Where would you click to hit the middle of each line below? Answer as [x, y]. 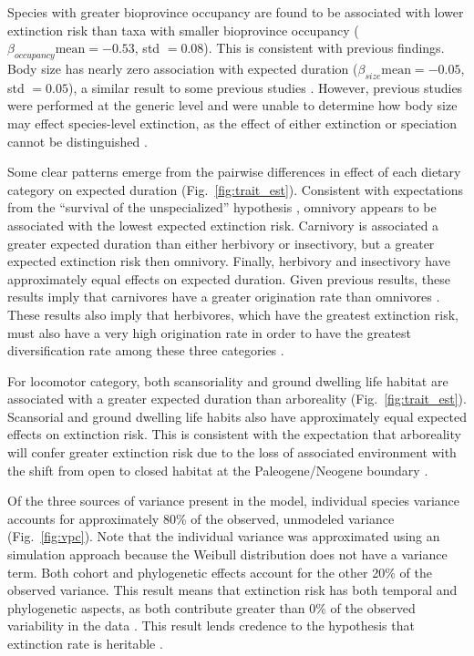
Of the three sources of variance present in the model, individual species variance [234, 501]
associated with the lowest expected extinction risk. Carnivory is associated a [223, 225]
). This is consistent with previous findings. [324, 48]
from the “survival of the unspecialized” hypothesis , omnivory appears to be [222, 207]
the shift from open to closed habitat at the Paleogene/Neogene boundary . [218, 470]
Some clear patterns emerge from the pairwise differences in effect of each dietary [234, 172]
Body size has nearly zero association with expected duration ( [183, 68]
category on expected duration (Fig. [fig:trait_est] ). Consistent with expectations [235, 189]
